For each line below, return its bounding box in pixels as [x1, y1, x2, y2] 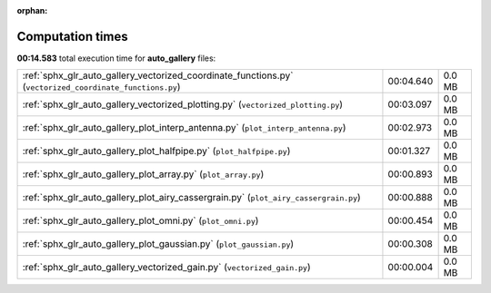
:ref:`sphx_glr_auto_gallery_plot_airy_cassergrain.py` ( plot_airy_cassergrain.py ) [22, 191, 361, 204]
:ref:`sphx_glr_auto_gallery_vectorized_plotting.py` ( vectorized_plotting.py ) [22, 98, 344, 111]
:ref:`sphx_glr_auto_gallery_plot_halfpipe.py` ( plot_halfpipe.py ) [22, 145, 291, 158]
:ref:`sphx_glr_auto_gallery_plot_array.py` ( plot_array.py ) [22, 168, 265, 181]
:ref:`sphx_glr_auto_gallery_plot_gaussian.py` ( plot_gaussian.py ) [22, 238, 295, 250]
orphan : [16, 5, 48, 15]
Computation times [16, 28, 128, 44]
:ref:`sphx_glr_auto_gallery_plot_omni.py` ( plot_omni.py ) [22, 214, 259, 227]
